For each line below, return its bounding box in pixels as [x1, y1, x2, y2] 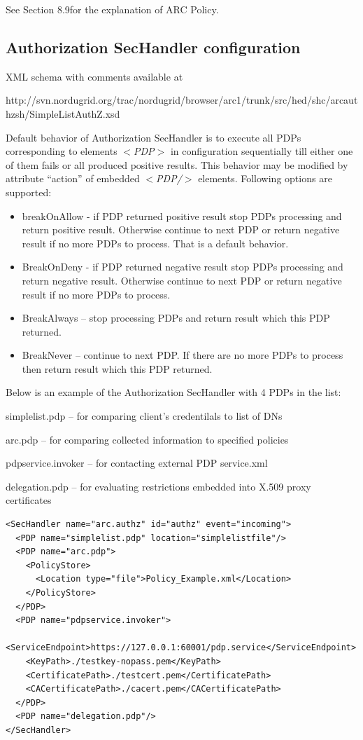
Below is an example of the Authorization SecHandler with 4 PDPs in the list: [6, 385, 341, 399]
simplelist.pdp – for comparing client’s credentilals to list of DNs [6, 409, 283, 423]
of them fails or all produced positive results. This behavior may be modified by [6, 157, 348, 172]
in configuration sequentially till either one [170, 144, 353, 158]
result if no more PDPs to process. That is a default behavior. [22, 235, 289, 250]
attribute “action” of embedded [6, 171, 140, 186]
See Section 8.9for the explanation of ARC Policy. [6, 2, 219, 16]
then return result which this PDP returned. [22, 361, 213, 376]
